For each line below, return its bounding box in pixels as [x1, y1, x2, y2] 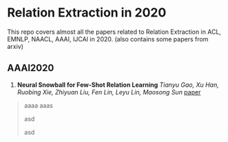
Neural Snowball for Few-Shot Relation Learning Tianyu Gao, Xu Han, [17, 81, 219, 89]
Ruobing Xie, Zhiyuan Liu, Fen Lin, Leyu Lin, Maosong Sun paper [17, 88, 201, 96]
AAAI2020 [7, 62, 54, 74]
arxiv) [7, 42, 24, 50]
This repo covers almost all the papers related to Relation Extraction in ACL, [7, 28, 222, 36]
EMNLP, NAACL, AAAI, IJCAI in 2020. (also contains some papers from [7, 34, 209, 43]
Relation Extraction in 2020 [7, 5, 167, 21]
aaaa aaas [23, 101, 54, 110]
